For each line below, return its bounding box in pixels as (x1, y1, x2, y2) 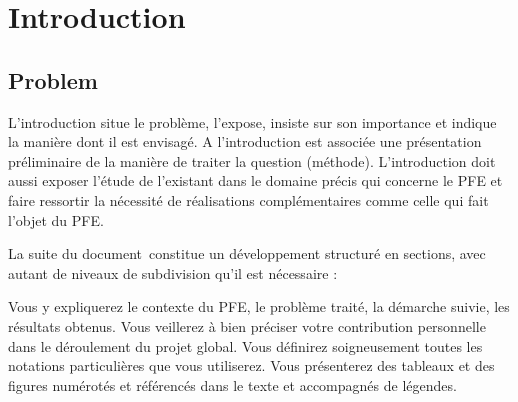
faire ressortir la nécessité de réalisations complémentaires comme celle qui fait (8, 189, 489, 210)
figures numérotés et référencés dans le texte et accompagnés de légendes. (8, 374, 457, 395)
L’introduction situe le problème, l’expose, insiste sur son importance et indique (8, 111, 497, 132)
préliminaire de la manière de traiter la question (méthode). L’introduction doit (8, 150, 496, 171)
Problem (8, 64, 98, 95)
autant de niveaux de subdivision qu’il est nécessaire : (8, 262, 338, 283)
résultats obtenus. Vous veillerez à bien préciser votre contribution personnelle (8, 315, 486, 336)
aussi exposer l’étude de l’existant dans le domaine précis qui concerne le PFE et (8, 170, 503, 191)
